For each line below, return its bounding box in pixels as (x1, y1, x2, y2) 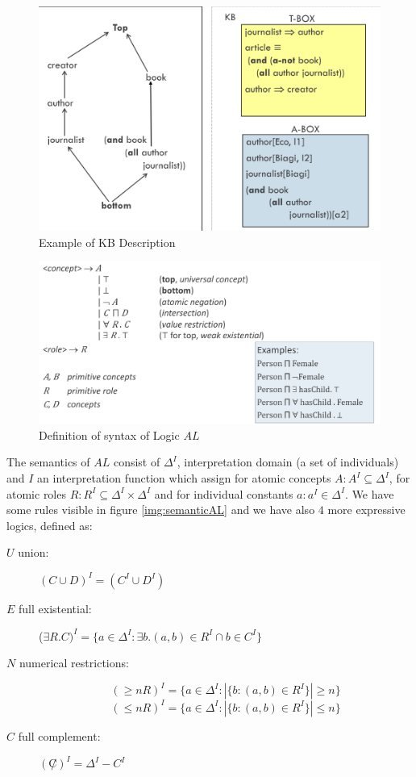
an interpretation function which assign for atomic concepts (37, 470, 331, 486)
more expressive (327, 501, 406, 518)
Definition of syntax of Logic (39, 426, 180, 443)
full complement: (18, 727, 101, 744)
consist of (113, 453, 160, 470)
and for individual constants (154, 485, 293, 502)
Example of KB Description (39, 233, 176, 250)
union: (18, 544, 49, 561)
